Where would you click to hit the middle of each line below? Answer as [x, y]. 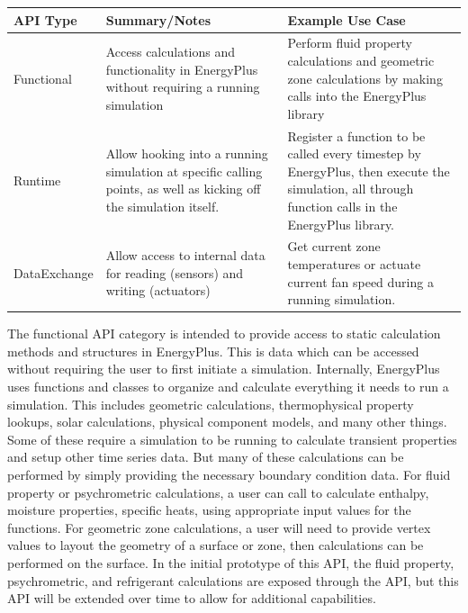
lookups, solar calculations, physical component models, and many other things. [227, 422]
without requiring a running [183, 87]
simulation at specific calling [184, 171]
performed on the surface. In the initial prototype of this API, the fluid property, [231, 562]
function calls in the [342, 206]
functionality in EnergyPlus [182, 69]
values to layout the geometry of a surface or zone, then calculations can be [216, 545]
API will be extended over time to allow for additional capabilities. [192, 598]
